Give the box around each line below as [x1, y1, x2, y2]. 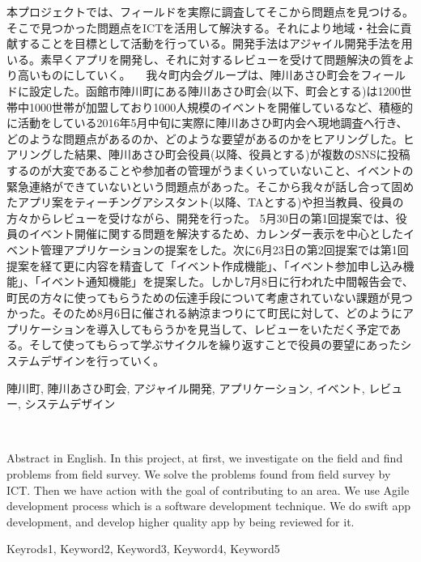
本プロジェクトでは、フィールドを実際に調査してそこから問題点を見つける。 [6, 3, 414, 19]
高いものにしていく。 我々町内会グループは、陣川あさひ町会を [17, 66, 361, 83]
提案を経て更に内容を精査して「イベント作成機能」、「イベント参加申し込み [6, 257, 403, 274]
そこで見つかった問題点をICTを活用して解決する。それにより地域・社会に [6, 19, 401, 36]
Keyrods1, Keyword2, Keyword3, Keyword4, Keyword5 [6, 540, 280, 557]
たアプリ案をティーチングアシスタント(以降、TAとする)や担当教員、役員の [6, 194, 404, 211]
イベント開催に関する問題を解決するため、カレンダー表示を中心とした [28, 225, 403, 242]
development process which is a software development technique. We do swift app [6, 497, 410, 514]
